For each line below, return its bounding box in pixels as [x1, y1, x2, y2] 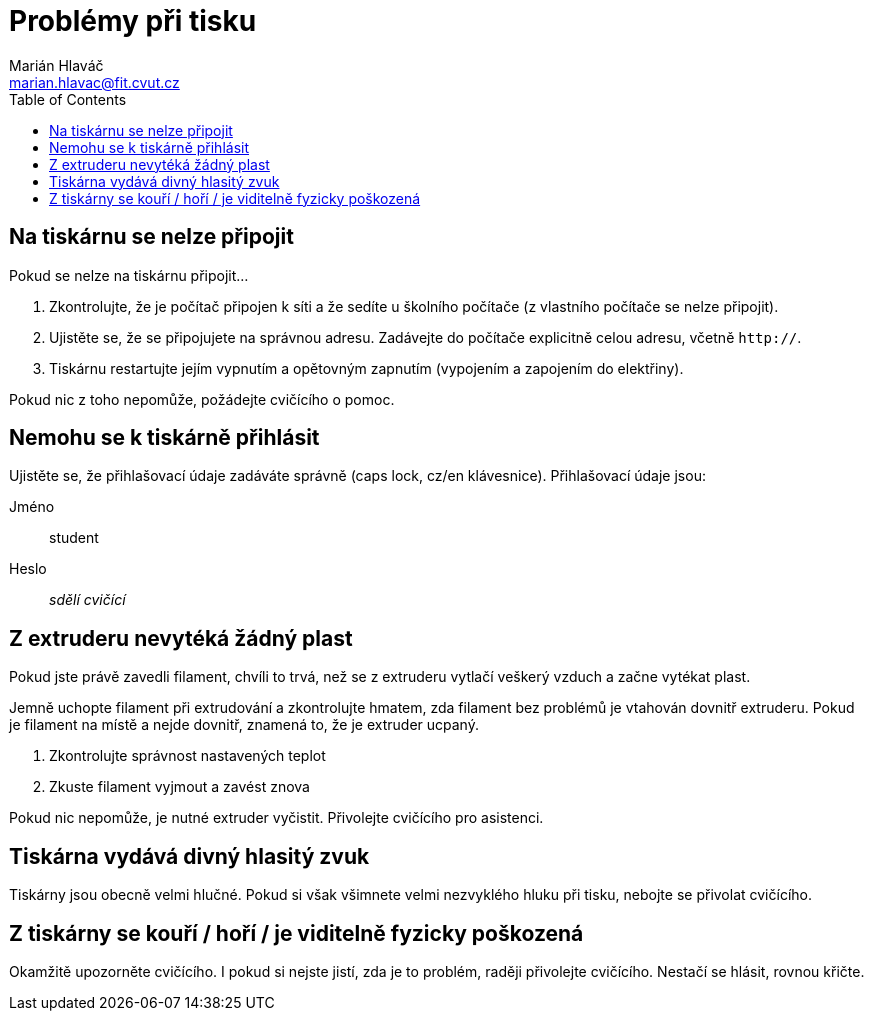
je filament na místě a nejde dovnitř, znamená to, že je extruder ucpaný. [9, 716, 479, 734]
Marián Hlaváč [9, 56, 104, 74]
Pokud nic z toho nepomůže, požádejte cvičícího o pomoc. [9, 390, 395, 408]
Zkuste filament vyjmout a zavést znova [49, 778, 310, 796]
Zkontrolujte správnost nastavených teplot [49, 747, 326, 765]
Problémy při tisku [9, 4, 257, 38]
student [49, 529, 99, 547]
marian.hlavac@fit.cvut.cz [9, 73, 180, 91]
